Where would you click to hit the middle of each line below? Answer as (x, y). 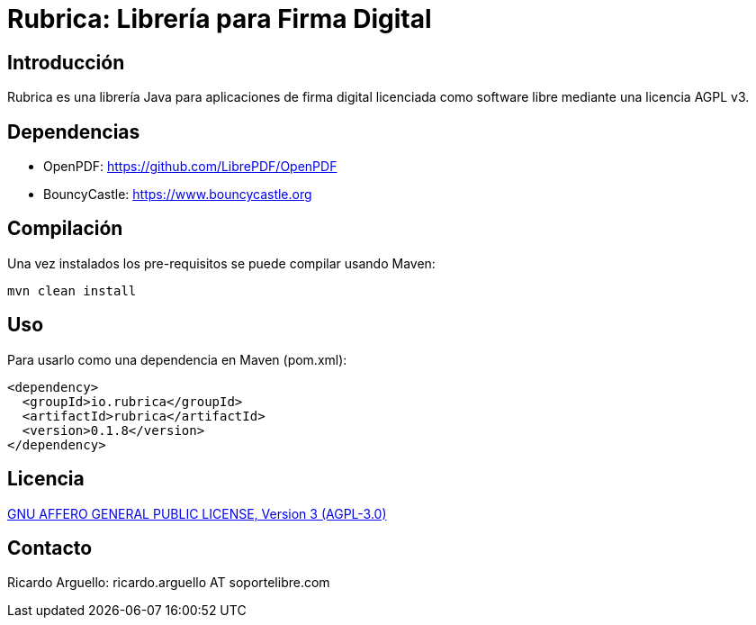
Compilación (65, 229)
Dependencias (74, 131)
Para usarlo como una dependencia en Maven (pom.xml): (177, 359)
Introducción (66, 62)
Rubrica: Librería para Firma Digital (220, 19)
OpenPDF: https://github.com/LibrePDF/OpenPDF (190, 167)
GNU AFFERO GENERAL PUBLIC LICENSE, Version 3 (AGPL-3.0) (197, 513)
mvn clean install (72, 290)
